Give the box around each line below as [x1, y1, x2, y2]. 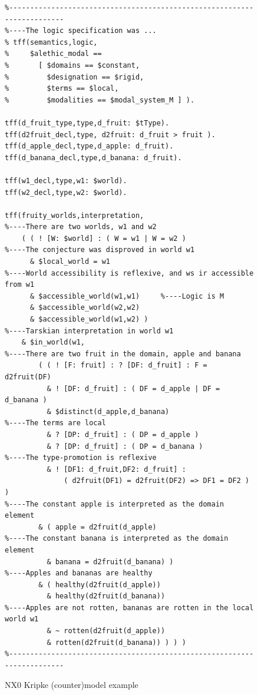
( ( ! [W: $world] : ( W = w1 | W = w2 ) [21, 234, 186, 243]
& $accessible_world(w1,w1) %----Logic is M [29, 292, 224, 300]
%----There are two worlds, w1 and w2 [5, 223, 157, 231]
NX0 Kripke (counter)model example [5, 679, 138, 691]
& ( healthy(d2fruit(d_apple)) [38, 580, 161, 589]
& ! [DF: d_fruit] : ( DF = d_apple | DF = [47, 384, 220, 393]
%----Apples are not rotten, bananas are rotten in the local [5, 603, 254, 612]
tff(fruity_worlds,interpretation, [5, 211, 144, 220]
